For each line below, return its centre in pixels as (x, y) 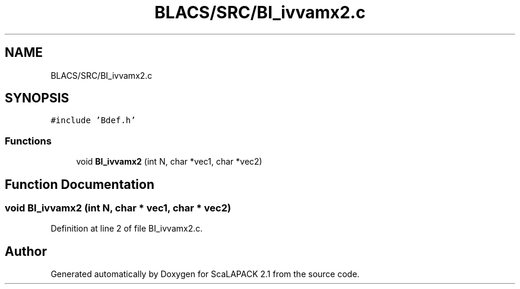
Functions (28, 141)
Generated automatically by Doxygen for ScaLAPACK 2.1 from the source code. (205, 274)
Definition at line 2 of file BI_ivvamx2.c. (127, 229)
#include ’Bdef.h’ (93, 121)
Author (26, 251)
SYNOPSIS (37, 98)
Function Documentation (80, 184)
